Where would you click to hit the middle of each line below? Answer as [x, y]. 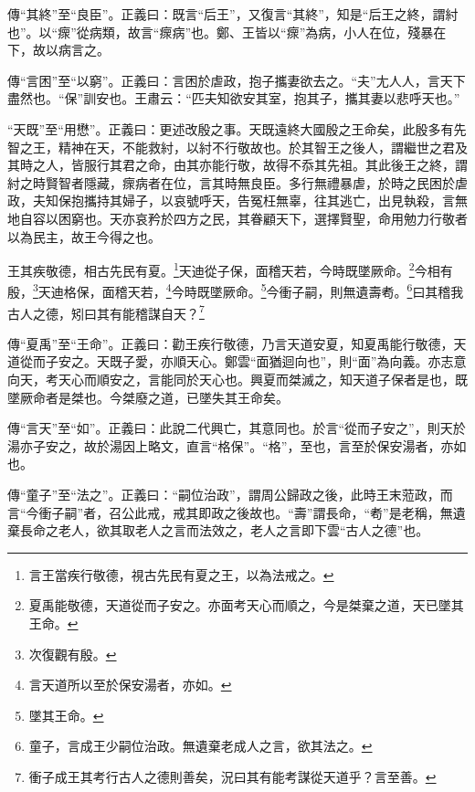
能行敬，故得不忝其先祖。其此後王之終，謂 [339, 165]
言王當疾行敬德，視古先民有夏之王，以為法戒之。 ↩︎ [181, 574]
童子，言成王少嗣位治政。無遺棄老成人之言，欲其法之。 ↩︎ [201, 746]
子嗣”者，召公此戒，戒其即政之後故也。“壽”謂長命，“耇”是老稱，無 [252, 512]
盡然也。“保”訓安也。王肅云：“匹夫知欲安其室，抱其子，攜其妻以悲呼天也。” [234, 98]
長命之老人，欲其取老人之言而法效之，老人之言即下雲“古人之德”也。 [224, 530]
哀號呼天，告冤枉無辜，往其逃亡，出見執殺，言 [314, 201]
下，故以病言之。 [58, 50]
